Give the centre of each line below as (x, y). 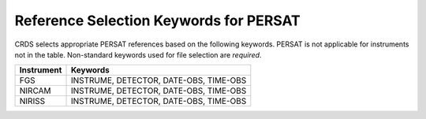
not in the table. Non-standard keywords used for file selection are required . (138, 54)
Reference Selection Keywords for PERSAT (158, 20)
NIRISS (32, 101)
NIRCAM (35, 91)
